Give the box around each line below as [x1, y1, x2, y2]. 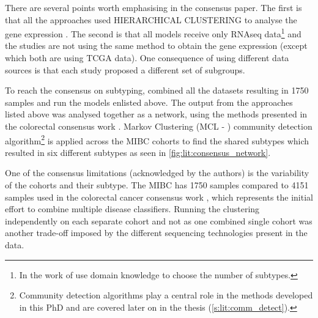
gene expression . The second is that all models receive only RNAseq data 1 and [5, 26, 301, 40]
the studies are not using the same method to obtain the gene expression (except [5, 39, 308, 52]
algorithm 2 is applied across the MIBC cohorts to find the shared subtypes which [5, 132, 309, 147]
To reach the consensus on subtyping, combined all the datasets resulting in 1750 [5, 84, 309, 97]
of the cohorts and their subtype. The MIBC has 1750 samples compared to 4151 [5, 179, 309, 191]
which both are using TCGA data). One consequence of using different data [5, 51, 289, 64]
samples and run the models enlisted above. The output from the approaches [5, 95, 293, 108]
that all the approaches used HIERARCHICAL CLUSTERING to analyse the [5, 13, 297, 26]
